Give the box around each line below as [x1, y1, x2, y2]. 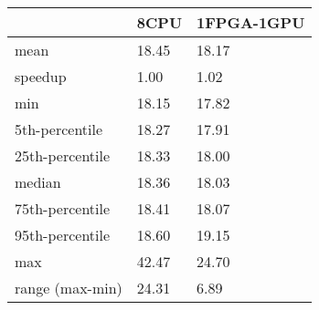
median [15, 171, 61, 192]
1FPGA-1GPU [197, 12, 305, 33]
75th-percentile [15, 198, 111, 219]
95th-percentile [15, 224, 111, 245]
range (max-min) [15, 277, 122, 298]
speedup [15, 66, 67, 87]
